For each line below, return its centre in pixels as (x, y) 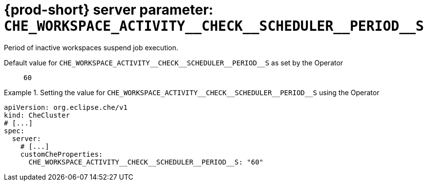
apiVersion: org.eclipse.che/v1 (66, 107)
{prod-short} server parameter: (109, 10)
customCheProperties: (62, 154)
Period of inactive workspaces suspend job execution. (91, 47)
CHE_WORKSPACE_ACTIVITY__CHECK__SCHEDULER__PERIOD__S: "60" (146, 162)
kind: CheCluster (37, 115)
